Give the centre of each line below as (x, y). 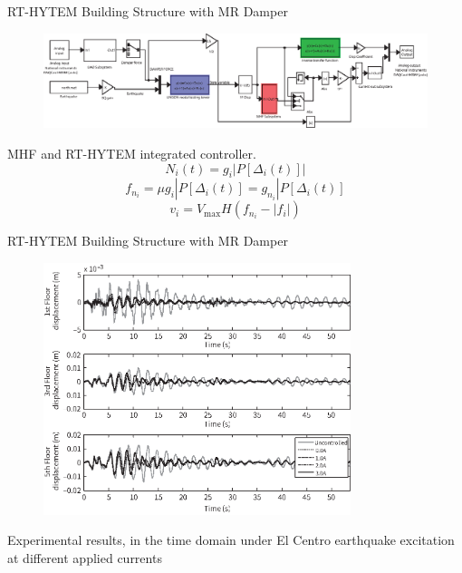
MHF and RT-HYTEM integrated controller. (132, 153)
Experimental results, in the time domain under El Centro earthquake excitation (231, 540)
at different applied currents (85, 558)
